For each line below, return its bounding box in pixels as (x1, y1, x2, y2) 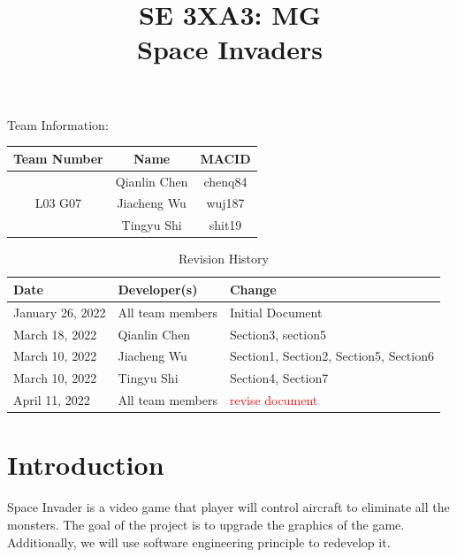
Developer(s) (118, 279, 198, 298)
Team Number (13, 149, 103, 167)
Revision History (179, 249, 269, 268)
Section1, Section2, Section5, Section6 (229, 347, 434, 365)
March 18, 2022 (13, 324, 97, 343)
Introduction (7, 446, 164, 483)
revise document (229, 391, 318, 409)
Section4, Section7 (229, 369, 329, 387)
